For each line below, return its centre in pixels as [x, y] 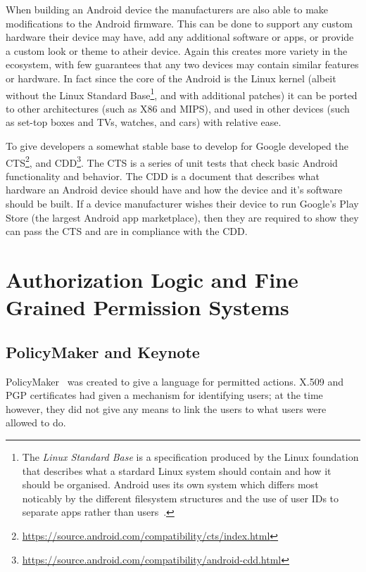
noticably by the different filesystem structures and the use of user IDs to [181, 498]
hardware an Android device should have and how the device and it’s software [174, 190]
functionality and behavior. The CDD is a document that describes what [163, 176]
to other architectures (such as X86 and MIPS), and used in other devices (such [178, 108]
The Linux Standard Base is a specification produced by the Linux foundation [190, 456]
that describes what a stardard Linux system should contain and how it [177, 470]
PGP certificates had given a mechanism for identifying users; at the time [164, 395]
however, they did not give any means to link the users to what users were [166, 408]
